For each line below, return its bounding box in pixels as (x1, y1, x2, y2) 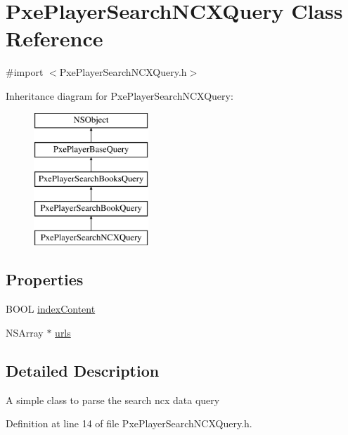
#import (6, 65, 44, 79)
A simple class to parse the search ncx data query (6, 392, 220, 407)
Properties (6, 268, 84, 290)
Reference (6, 24, 103, 53)
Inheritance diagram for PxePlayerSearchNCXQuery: (6, 88, 233, 103)
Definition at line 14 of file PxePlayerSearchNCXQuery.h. (6, 416, 252, 431)
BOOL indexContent (6, 301, 96, 316)
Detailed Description (6, 359, 160, 381)
